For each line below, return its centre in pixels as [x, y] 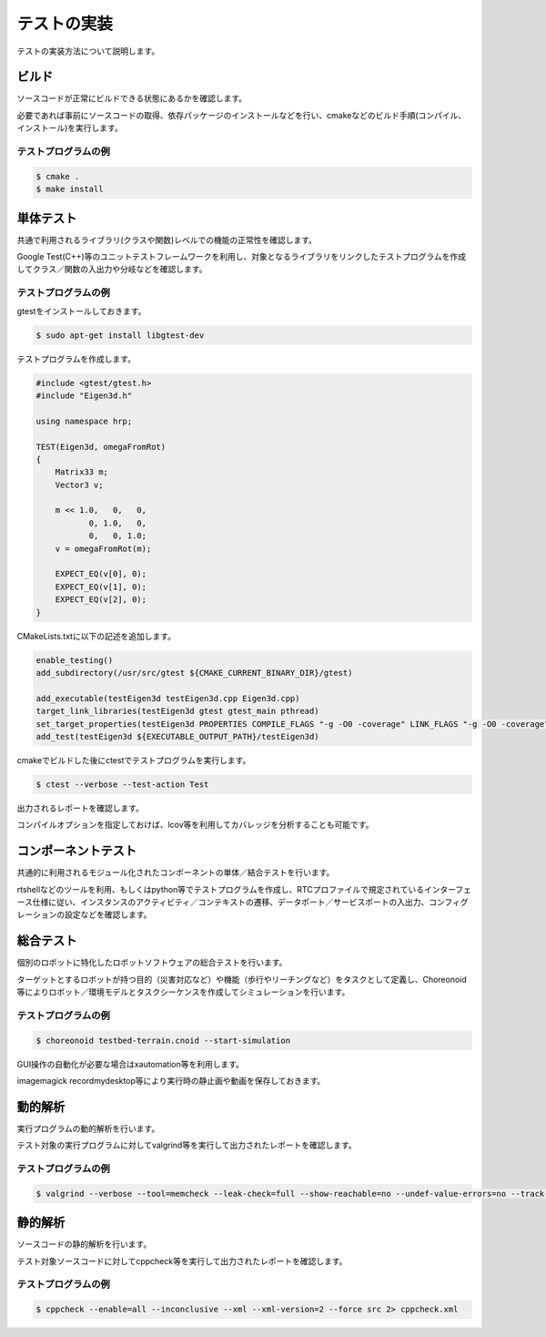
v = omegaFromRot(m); [103, 548]
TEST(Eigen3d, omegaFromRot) [101, 447]
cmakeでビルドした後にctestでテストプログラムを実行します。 [134, 760]
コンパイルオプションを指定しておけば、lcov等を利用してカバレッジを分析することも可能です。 [195, 825]
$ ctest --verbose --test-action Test [122, 784]
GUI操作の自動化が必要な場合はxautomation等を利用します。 [131, 1064]
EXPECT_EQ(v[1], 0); [101, 587]
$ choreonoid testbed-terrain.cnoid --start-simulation [163, 1040]
